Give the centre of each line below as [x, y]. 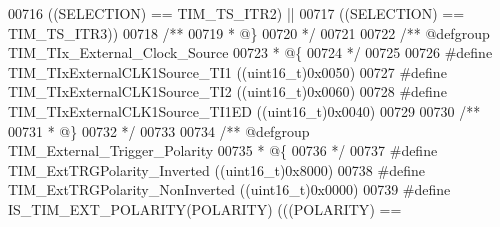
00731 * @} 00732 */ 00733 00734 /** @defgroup [159, 130]
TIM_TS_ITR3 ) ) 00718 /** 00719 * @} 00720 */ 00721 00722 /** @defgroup [249, 32]
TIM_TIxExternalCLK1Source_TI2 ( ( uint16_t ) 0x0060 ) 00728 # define [227, 91]
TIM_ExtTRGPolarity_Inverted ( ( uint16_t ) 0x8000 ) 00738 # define [216, 169]
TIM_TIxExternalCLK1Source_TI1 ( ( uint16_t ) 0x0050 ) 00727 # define [227, 71]
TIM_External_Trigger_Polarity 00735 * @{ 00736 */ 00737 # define [223, 150]
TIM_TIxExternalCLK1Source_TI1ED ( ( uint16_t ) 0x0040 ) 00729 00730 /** [244, 110]
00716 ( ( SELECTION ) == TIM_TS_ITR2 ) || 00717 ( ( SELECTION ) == [236, 13]
